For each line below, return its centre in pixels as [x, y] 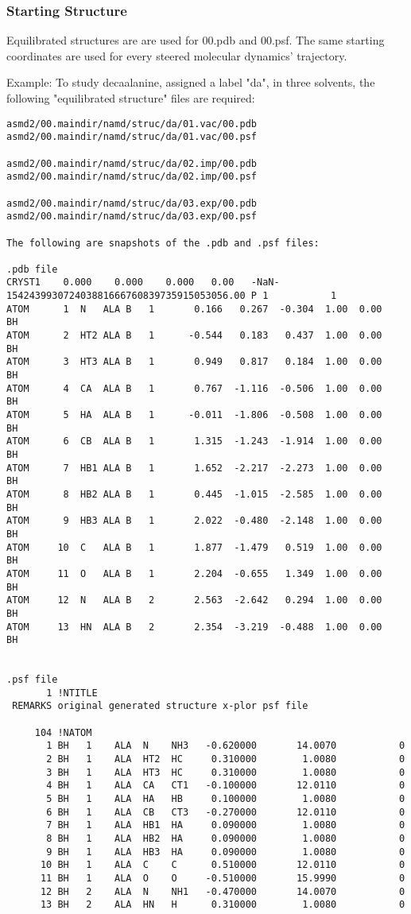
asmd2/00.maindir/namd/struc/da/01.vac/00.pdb [132, 124]
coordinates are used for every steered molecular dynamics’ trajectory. [177, 55]
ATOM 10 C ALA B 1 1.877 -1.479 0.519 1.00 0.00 [194, 547]
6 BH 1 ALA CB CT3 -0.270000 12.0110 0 [226, 812]
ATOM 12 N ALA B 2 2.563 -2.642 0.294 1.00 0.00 [194, 600]
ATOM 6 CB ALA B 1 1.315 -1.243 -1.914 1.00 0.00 [194, 442]
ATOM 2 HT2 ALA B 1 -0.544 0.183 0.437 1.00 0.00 [194, 336]
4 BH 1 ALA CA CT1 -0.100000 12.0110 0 [226, 786]
